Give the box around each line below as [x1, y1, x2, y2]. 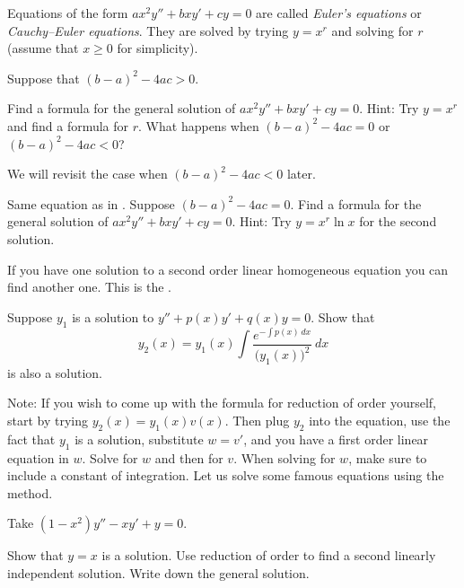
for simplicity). [117, 39, 198, 57]
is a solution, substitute [74, 429, 204, 448]
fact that [7, 429, 56, 448]
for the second [359, 212, 437, 231]
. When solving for [233, 448, 336, 467]
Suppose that [7, 68, 80, 87]
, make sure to [348, 448, 427, 467]
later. [286, 164, 316, 183]
